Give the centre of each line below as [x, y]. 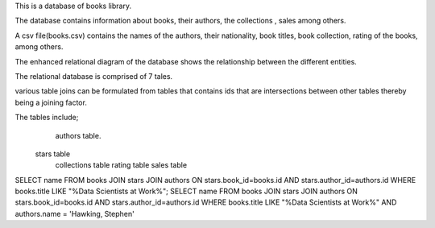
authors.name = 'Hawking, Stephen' [75, 213]
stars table [53, 154]
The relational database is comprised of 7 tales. [94, 76]
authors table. [78, 135]
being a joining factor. [51, 102]
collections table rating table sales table [121, 165]
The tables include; [47, 118]
